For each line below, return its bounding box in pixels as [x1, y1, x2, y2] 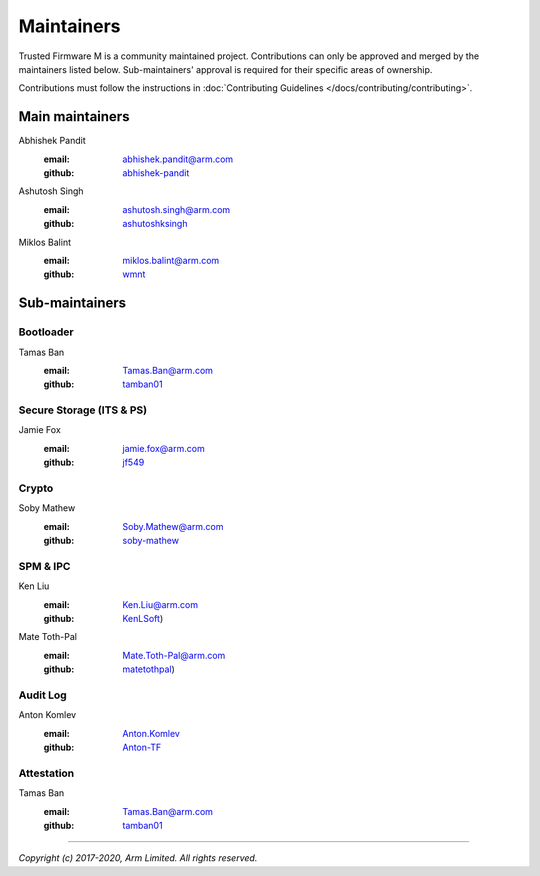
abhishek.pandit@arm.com [122, 153, 234, 165]
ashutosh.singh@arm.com [122, 203, 231, 215]
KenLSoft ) [122, 613, 164, 625]
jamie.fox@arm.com [122, 442, 205, 454]
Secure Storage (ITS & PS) [18, 403, 148, 417]
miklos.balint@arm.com [122, 254, 220, 266]
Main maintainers [18, 108, 130, 125]
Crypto [18, 481, 54, 495]
